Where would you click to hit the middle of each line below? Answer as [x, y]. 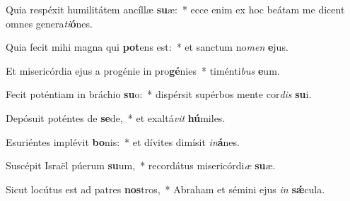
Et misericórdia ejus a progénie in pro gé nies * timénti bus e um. [143, 70]
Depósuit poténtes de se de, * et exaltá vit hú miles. [116, 117]
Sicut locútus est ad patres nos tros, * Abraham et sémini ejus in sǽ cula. [165, 189]
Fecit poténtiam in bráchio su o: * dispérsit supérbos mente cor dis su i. [159, 94]
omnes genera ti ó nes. [49, 23]
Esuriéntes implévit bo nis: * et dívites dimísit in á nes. [123, 141]
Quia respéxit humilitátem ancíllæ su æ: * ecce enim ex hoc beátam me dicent [175, 9]
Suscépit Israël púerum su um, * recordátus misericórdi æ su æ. [141, 165]
